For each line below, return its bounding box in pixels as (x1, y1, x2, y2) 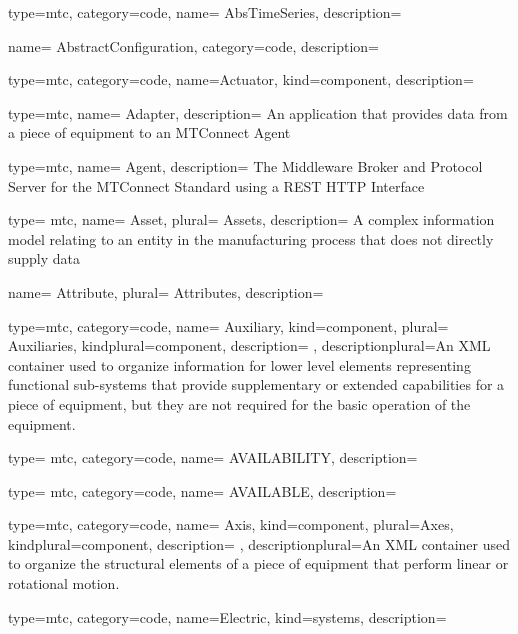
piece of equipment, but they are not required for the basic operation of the (8, 393, 471, 414)
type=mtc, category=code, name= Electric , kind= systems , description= (8, 606, 447, 627)
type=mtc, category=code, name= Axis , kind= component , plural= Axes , (8, 514, 454, 535)
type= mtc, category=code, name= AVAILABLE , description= (8, 480, 397, 501)
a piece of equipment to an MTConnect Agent (8, 122, 291, 143)
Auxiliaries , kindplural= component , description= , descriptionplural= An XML (8, 335, 491, 356)
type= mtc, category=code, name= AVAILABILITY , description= (8, 447, 418, 468)
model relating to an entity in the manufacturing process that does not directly (8, 228, 494, 249)
